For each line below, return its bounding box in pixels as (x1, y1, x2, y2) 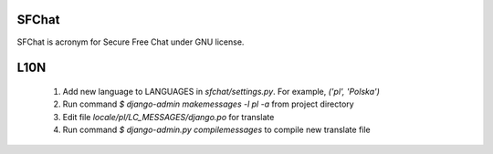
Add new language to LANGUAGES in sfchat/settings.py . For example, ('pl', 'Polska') (62, 86, 381, 97)
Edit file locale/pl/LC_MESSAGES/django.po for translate (62, 111, 275, 122)
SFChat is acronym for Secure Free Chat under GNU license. (16, 36, 245, 47)
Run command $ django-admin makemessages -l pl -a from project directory (62, 98, 355, 109)
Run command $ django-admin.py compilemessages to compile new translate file (62, 124, 372, 136)
